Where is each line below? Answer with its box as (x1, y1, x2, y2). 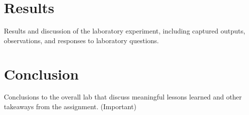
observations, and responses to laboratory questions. (4, 35, 159, 45)
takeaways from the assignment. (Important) (4, 101, 136, 112)
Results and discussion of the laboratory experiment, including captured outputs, (4, 26, 246, 36)
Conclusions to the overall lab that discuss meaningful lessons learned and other (4, 92, 242, 102)
